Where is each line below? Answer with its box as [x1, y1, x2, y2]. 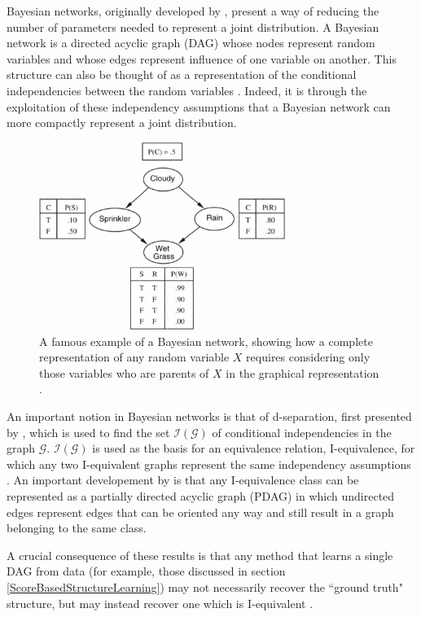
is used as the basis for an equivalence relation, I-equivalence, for [92, 440, 415, 457]
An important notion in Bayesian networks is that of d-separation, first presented [7, 408, 412, 425]
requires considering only [246, 348, 371, 365]
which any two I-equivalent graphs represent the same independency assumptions [7, 455, 411, 472]
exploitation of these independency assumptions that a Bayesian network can [7, 98, 391, 115]
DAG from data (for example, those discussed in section [7, 562, 286, 580]
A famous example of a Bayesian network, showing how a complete [39, 332, 373, 349]
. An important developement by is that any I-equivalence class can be [7, 471, 359, 488]
